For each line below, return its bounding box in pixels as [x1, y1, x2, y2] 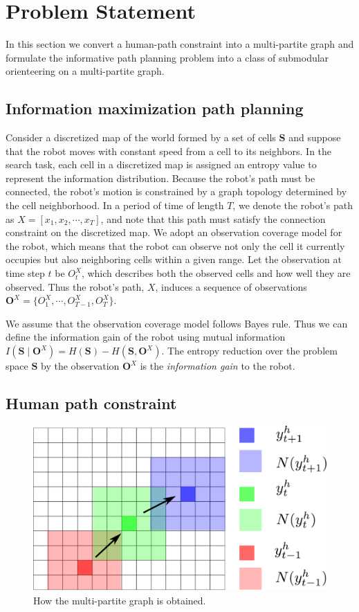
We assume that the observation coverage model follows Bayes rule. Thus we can [6, 316, 348, 330]
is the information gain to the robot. [140, 359, 295, 373]
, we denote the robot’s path [232, 198, 353, 213]
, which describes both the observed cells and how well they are [81, 266, 351, 280]
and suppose [288, 130, 341, 145]
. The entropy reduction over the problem [161, 343, 338, 358]
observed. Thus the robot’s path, [6, 279, 145, 294]
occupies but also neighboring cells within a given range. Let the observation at [6, 252, 342, 267]
